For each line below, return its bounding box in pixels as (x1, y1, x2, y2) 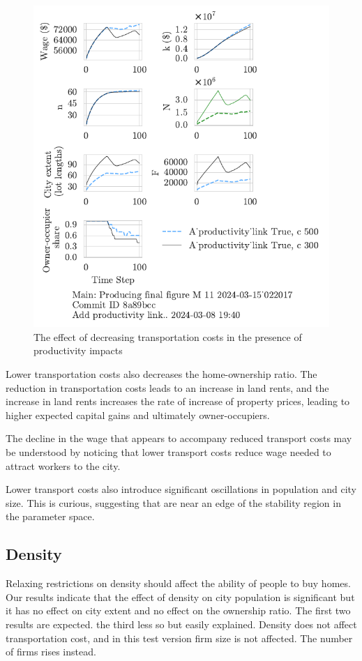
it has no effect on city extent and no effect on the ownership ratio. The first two (6, 603, 351, 618)
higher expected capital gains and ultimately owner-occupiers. (6, 407, 270, 422)
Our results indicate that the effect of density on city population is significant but (6, 589, 355, 604)
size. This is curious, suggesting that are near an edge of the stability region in (6, 495, 341, 510)
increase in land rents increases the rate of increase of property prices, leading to (6, 394, 350, 409)
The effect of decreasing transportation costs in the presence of (33, 329, 302, 344)
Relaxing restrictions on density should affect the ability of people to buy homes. (6, 576, 351, 591)
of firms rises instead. (6, 644, 96, 659)
